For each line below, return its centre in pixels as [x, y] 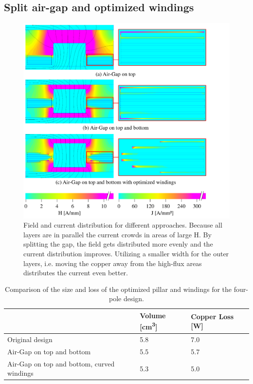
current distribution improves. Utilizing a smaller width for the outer [126, 253]
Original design [30, 339]
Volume [153, 315]
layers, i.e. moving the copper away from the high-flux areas [113, 263]
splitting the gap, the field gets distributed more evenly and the [118, 244]
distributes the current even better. [76, 273]
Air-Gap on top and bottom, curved [61, 363]
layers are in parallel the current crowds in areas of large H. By [117, 234]
